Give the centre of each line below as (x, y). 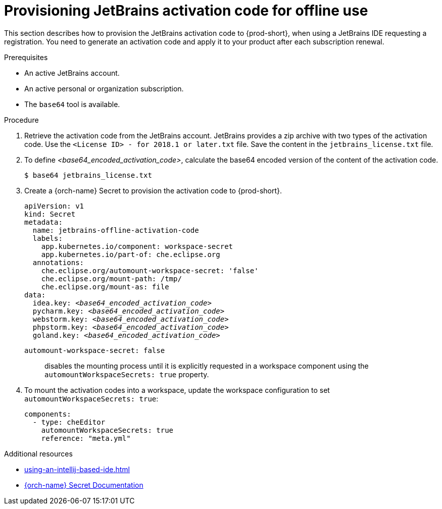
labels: (47, 238)
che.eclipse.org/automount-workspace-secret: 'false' (150, 270)
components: (48, 414)
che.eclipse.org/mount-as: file (105, 287)
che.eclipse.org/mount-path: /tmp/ (111, 278)
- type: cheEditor (69, 422)
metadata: (43, 222)
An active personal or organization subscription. (104, 88)
